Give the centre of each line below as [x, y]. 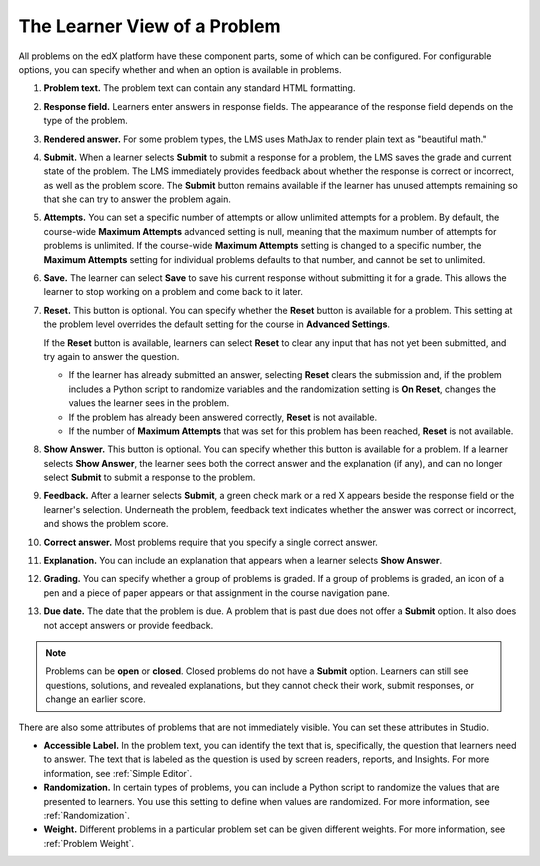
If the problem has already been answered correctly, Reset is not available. [223, 417]
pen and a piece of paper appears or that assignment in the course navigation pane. [216, 592]
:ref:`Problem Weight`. [89, 843]
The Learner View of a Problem [149, 26]
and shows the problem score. [106, 524]
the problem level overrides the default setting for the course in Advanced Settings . [216, 324]
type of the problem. [86, 121]
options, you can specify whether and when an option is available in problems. [180, 69]
